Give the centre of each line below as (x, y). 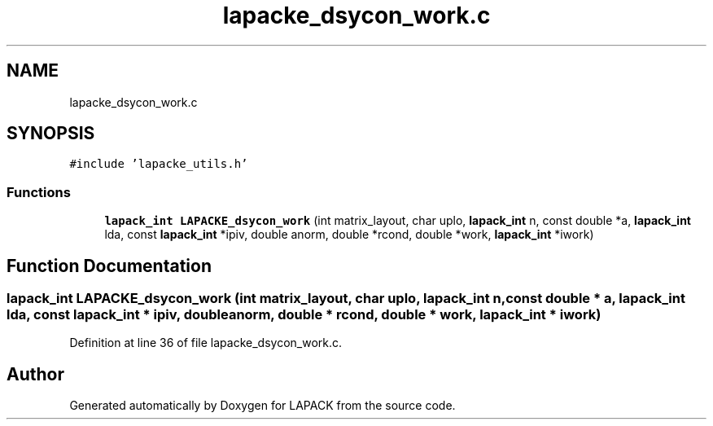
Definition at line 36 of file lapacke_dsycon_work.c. (206, 343)
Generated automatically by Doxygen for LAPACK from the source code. (262, 406)
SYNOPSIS (51, 134)
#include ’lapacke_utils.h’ (159, 164)
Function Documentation (109, 266)
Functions (39, 192)
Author (35, 374)
